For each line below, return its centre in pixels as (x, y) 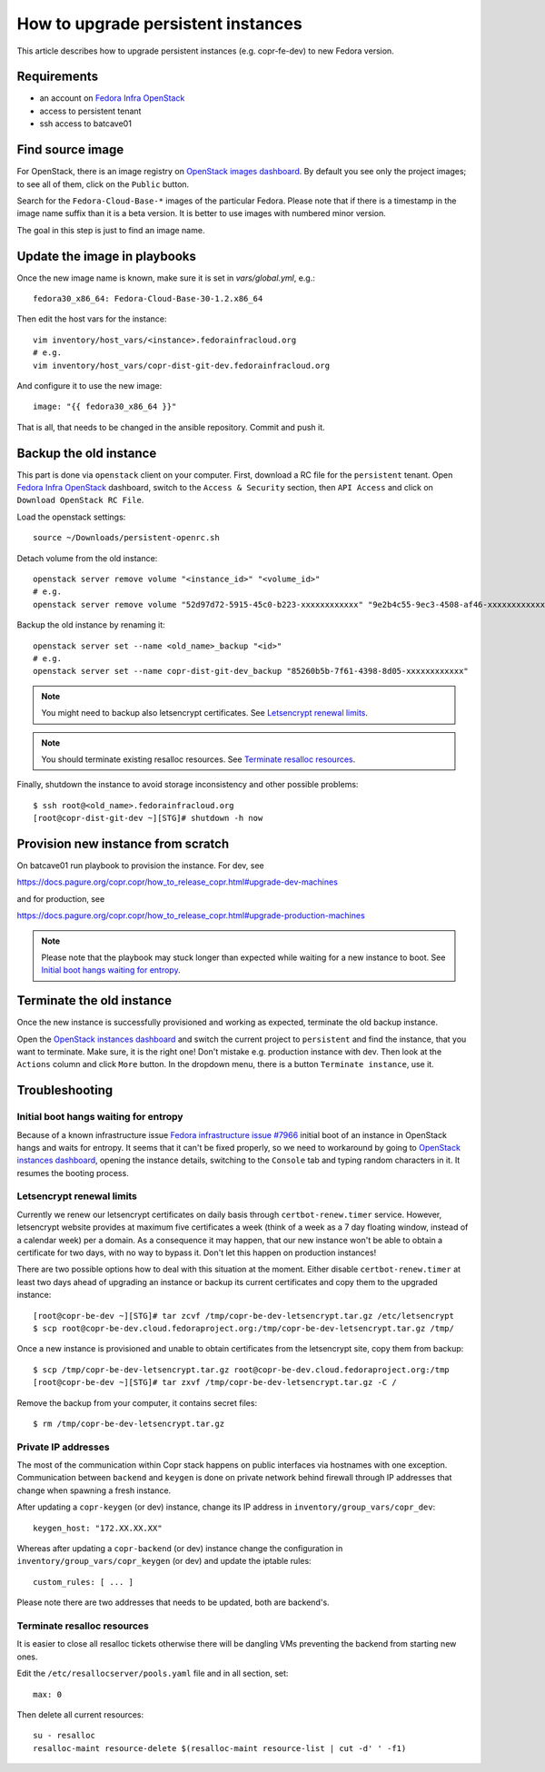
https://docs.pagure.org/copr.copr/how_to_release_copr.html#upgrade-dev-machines (177, 882)
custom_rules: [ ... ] (84, 1582)
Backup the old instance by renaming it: (91, 625)
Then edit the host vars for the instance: (92, 319)
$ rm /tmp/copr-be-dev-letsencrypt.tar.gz (129, 1423)
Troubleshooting (65, 1090)
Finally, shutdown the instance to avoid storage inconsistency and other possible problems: (188, 785)
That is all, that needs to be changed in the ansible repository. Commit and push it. (171, 427)
